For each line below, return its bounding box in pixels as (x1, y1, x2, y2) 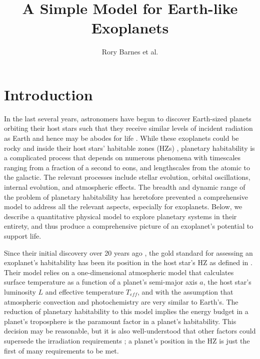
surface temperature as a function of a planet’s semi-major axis (4, 277, 197, 287)
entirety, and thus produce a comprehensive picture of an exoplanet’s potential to (4, 221, 253, 231)
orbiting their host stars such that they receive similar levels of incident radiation (4, 123, 253, 133)
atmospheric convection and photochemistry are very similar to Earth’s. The (4, 296, 238, 307)
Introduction (4, 84, 93, 104)
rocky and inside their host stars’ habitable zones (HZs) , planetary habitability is (4, 142, 255, 153)
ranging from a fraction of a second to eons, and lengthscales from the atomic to (4, 162, 250, 172)
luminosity (4, 286, 36, 297)
